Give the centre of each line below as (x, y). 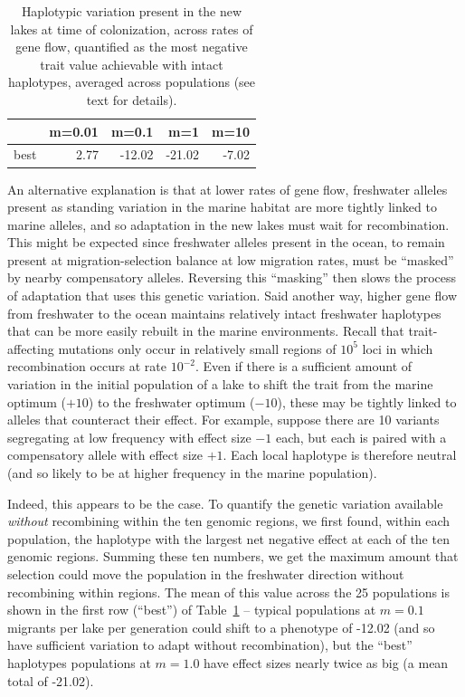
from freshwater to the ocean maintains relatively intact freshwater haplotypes (224, 313)
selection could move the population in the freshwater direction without (206, 573)
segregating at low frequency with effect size (129, 437)
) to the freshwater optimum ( (171, 401)
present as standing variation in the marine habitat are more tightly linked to (222, 207)
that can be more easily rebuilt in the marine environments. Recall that (206, 331)
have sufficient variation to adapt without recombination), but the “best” (210, 645)
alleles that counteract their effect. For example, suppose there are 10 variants (223, 420)
